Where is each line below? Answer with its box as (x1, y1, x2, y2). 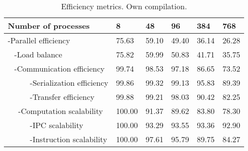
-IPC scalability (30, 119, 83, 131)
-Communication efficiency (14, 63, 105, 74)
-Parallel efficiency (8, 35, 70, 46)
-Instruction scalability (30, 133, 107, 145)
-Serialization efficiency (30, 77, 108, 88)
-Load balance (14, 49, 62, 60)
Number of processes (8, 20, 90, 31)
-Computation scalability (18, 105, 103, 116)
